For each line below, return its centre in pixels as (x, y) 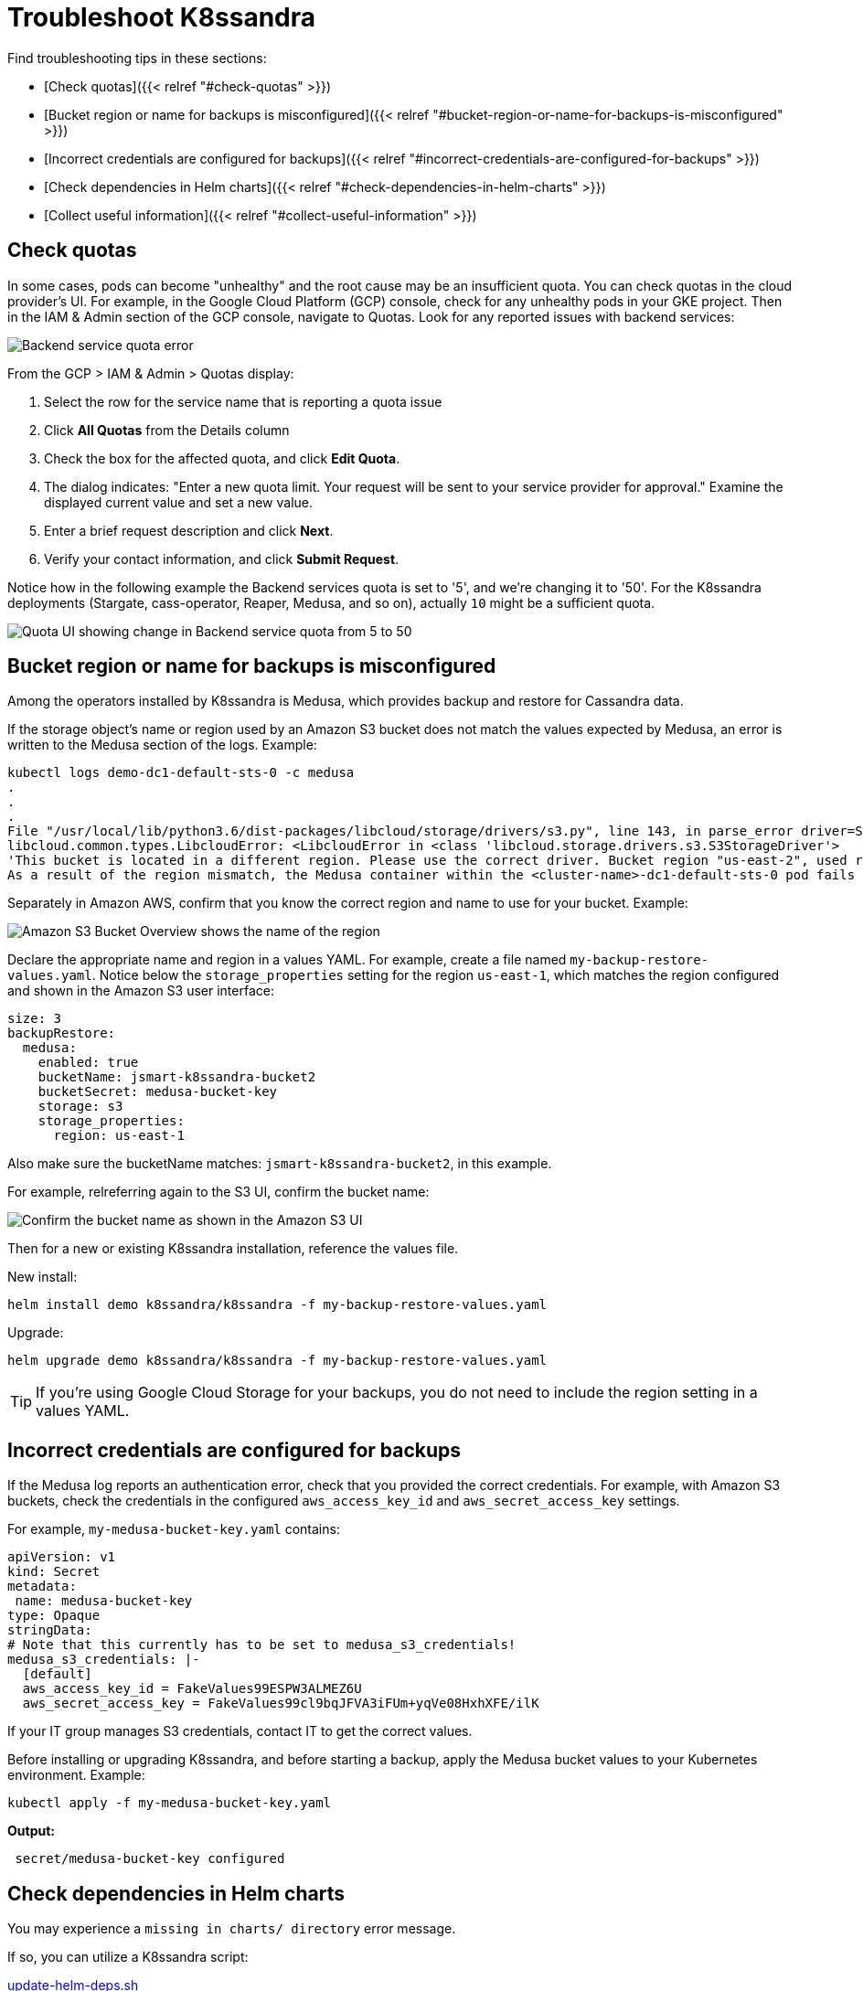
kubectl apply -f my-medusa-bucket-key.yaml (170, 1803)
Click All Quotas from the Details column (167, 430)
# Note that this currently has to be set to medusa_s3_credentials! (262, 1645)
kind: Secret (54, 1572)
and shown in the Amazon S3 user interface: (141, 991)
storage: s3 (80, 1107)
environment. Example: (76, 1775)
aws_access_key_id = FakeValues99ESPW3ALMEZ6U (192, 1689)
